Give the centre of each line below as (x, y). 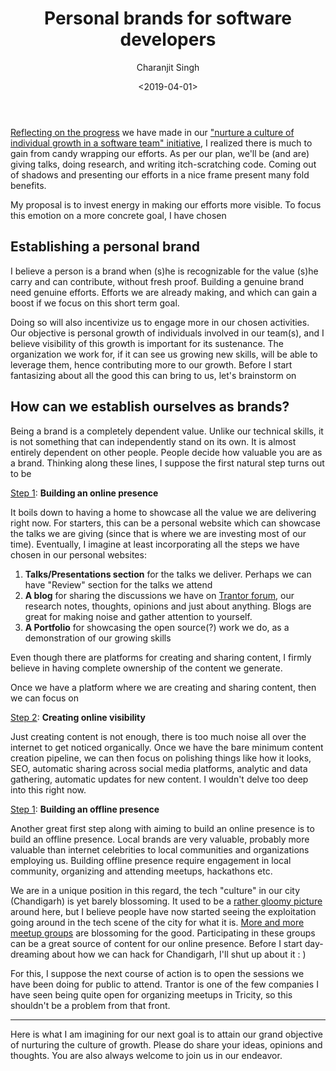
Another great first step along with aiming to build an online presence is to (162, 828)
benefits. (28, 185)
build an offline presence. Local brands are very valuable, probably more (160, 839)
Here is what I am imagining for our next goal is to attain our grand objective (167, 1034)
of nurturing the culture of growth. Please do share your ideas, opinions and (166, 1044)
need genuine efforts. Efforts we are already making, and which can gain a (164, 292)
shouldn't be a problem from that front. (90, 1005)
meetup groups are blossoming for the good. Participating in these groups (163, 933)
